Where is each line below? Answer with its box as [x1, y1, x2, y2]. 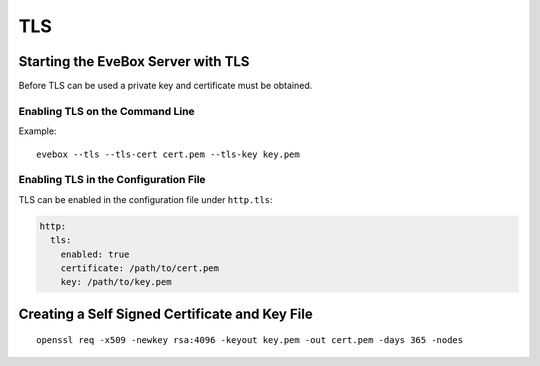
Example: [18, 125, 57, 137]
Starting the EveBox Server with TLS [18, 53, 250, 70]
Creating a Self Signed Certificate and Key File [18, 305, 314, 322]
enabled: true [60, 248, 130, 260]
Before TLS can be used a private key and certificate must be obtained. [18, 80, 313, 92]
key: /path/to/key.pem [60, 276, 172, 288]
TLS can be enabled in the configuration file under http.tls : [18, 193, 274, 205]
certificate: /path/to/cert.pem [60, 262, 220, 274]
